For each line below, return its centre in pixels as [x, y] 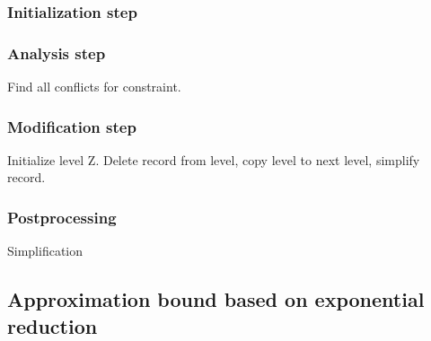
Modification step [72, 126]
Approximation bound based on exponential [216, 299]
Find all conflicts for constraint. [94, 87]
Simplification [45, 251]
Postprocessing [62, 217]
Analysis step [57, 52]
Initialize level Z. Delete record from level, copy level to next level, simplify [214, 159]
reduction [53, 325]
